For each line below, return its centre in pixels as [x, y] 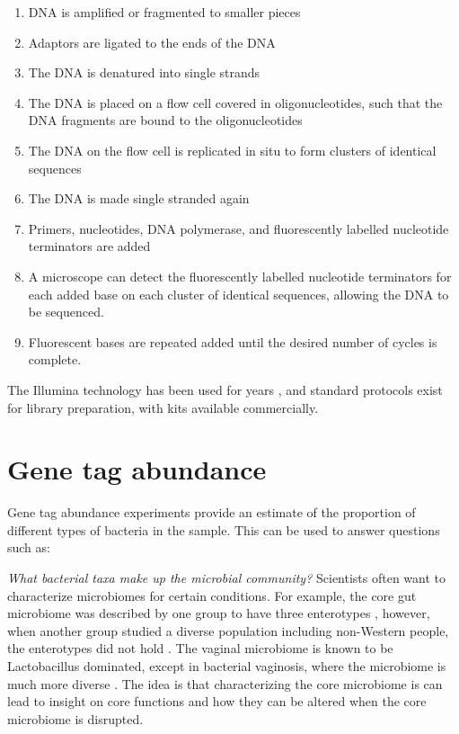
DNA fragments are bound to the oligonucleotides [165, 120]
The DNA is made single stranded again [139, 198]
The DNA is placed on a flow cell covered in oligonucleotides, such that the [235, 102]
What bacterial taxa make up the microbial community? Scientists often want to [227, 577]
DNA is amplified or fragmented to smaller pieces [164, 12]
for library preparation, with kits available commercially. [163, 407]
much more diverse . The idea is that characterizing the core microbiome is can [225, 683]
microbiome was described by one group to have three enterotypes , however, [219, 613]
